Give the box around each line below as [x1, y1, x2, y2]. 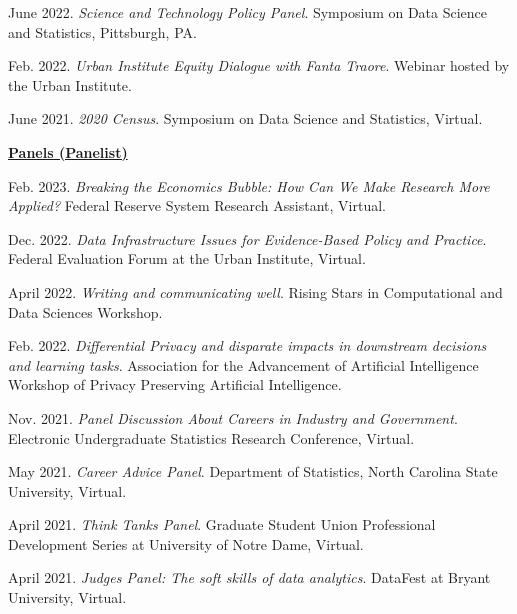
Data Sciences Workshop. [8, 301, 163, 322]
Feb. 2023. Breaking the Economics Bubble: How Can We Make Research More [8, 175, 490, 196]
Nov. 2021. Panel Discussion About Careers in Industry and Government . [8, 407, 458, 428]
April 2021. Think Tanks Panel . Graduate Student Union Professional [8, 514, 436, 535]
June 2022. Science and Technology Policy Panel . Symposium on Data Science [8, 2, 488, 22]
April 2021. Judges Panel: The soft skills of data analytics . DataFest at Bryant [8, 567, 491, 588]
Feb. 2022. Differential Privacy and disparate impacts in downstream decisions [8, 335, 487, 356]
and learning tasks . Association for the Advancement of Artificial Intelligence [8, 354, 479, 375]
